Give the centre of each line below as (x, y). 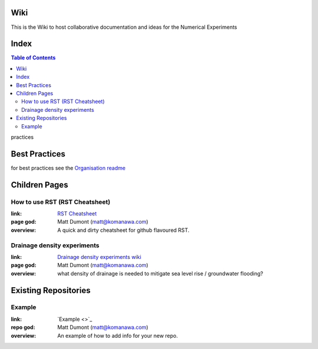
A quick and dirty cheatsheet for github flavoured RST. (123, 230)
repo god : (23, 327)
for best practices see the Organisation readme (68, 168)
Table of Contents (33, 58)
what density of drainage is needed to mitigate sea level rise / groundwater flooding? (160, 273)
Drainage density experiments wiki (99, 257)
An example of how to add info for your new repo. (117, 335)
